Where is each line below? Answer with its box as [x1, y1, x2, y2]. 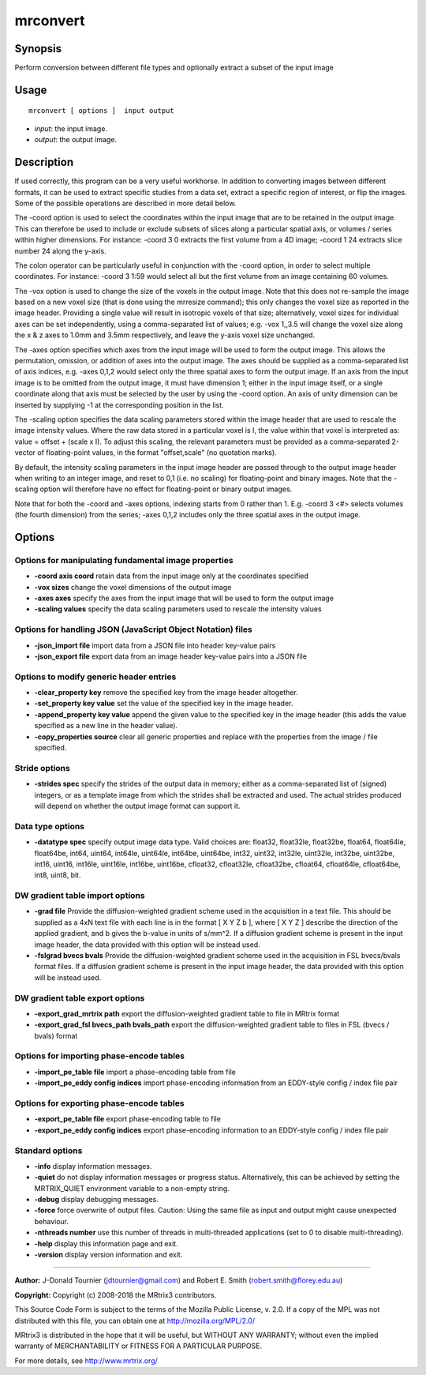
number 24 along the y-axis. [14, 246, 106, 256]
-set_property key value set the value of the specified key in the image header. [34, 699, 293, 708]
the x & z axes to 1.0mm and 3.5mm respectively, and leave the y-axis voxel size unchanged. [14, 330, 316, 340]
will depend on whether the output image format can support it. [34, 801, 241, 810]
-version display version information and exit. [34, 1250, 183, 1260]
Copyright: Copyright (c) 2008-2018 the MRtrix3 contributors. [14, 1290, 217, 1299]
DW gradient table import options [14, 890, 145, 901]
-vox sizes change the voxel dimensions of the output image [34, 582, 232, 592]
